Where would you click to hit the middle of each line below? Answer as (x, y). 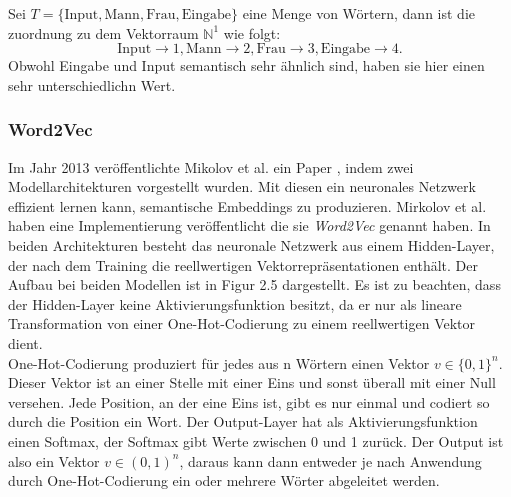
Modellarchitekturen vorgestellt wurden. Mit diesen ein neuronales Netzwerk (242, 186)
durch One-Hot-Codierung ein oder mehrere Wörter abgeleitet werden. (224, 480)
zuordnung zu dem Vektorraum (103, 32)
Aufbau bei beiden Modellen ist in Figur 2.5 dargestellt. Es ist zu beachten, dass (254, 284)
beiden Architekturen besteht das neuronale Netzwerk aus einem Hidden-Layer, (251, 244)
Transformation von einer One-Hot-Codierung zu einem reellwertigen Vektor (242, 323)
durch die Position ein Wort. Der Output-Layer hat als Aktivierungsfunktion (243, 421)
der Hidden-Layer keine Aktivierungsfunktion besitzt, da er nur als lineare (235, 303)
